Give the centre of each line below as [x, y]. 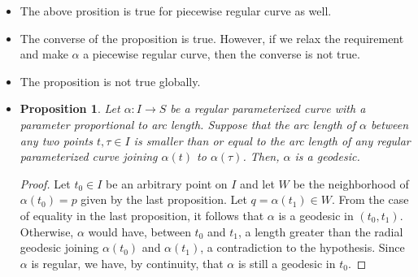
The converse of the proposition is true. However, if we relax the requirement [212, 38]
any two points [56, 140]
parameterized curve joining [89, 156]
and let [257, 183]
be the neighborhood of [351, 183]
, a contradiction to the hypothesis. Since [303, 247]
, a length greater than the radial [321, 231]
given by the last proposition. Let [164, 199]
